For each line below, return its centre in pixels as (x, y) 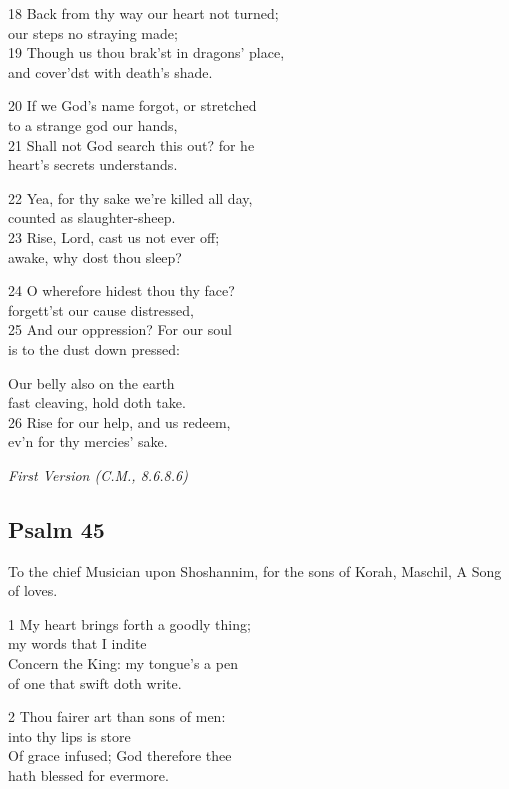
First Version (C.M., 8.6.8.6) (98, 474)
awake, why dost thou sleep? (95, 256)
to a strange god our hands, (93, 124)
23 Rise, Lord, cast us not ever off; (114, 236)
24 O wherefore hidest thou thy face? (121, 290)
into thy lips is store (69, 735)
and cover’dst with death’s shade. (110, 71)
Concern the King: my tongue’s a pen (123, 663)
